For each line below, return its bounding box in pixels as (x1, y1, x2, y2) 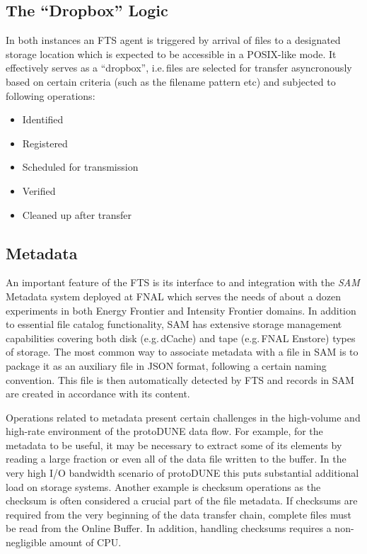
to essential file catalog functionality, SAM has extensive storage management (6, 317, 342, 332)
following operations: (6, 88, 95, 103)
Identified (22, 112, 64, 127)
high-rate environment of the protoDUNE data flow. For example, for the (6, 424, 323, 439)
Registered (22, 135, 68, 150)
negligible (6, 535, 47, 550)
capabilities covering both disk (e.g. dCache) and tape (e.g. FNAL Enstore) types (6, 330, 356, 345)
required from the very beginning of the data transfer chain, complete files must (6, 507, 351, 521)
